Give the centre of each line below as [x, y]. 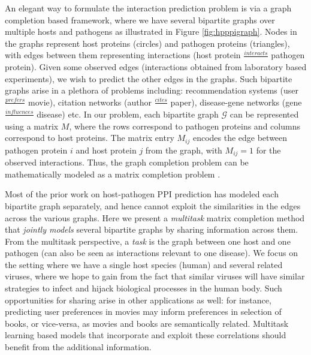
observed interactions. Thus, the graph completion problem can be [127, 162]
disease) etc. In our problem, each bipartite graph [128, 114]
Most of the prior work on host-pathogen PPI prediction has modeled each [142, 194]
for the [268, 150]
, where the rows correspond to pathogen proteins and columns [185, 126]
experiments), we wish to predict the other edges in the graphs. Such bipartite [149, 78]
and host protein [106, 150]
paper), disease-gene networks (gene [236, 102]
